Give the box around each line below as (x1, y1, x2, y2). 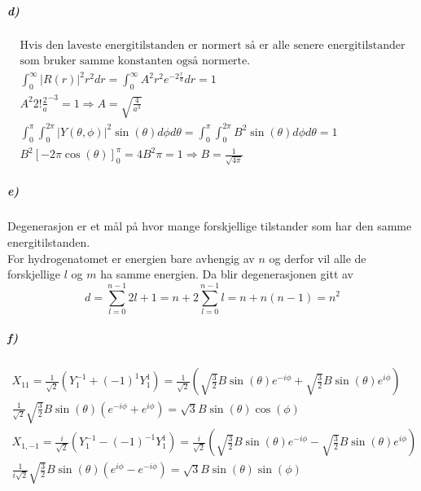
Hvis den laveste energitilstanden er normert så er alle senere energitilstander (20, 39, 406, 51)
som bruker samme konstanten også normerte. (20, 55, 251, 67)
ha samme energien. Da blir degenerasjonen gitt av (100, 265, 353, 283)
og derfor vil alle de (269, 249, 366, 266)
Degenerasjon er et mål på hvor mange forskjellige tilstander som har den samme (7, 217, 412, 235)
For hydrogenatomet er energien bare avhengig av (7, 249, 255, 266)
